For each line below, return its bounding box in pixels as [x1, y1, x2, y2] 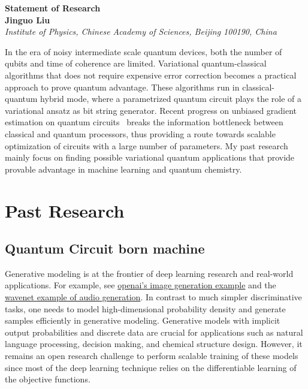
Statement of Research [5, 2, 101, 14]
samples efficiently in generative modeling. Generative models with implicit [5, 314, 280, 327]
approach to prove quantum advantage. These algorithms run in [5, 80, 240, 93]
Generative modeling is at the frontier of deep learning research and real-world [5, 267, 294, 279]
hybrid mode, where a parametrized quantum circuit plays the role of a [40, 92, 301, 105]
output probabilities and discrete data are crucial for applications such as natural [5, 325, 303, 338]
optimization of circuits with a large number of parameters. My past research [5, 139, 288, 152]
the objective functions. [5, 373, 90, 385]
